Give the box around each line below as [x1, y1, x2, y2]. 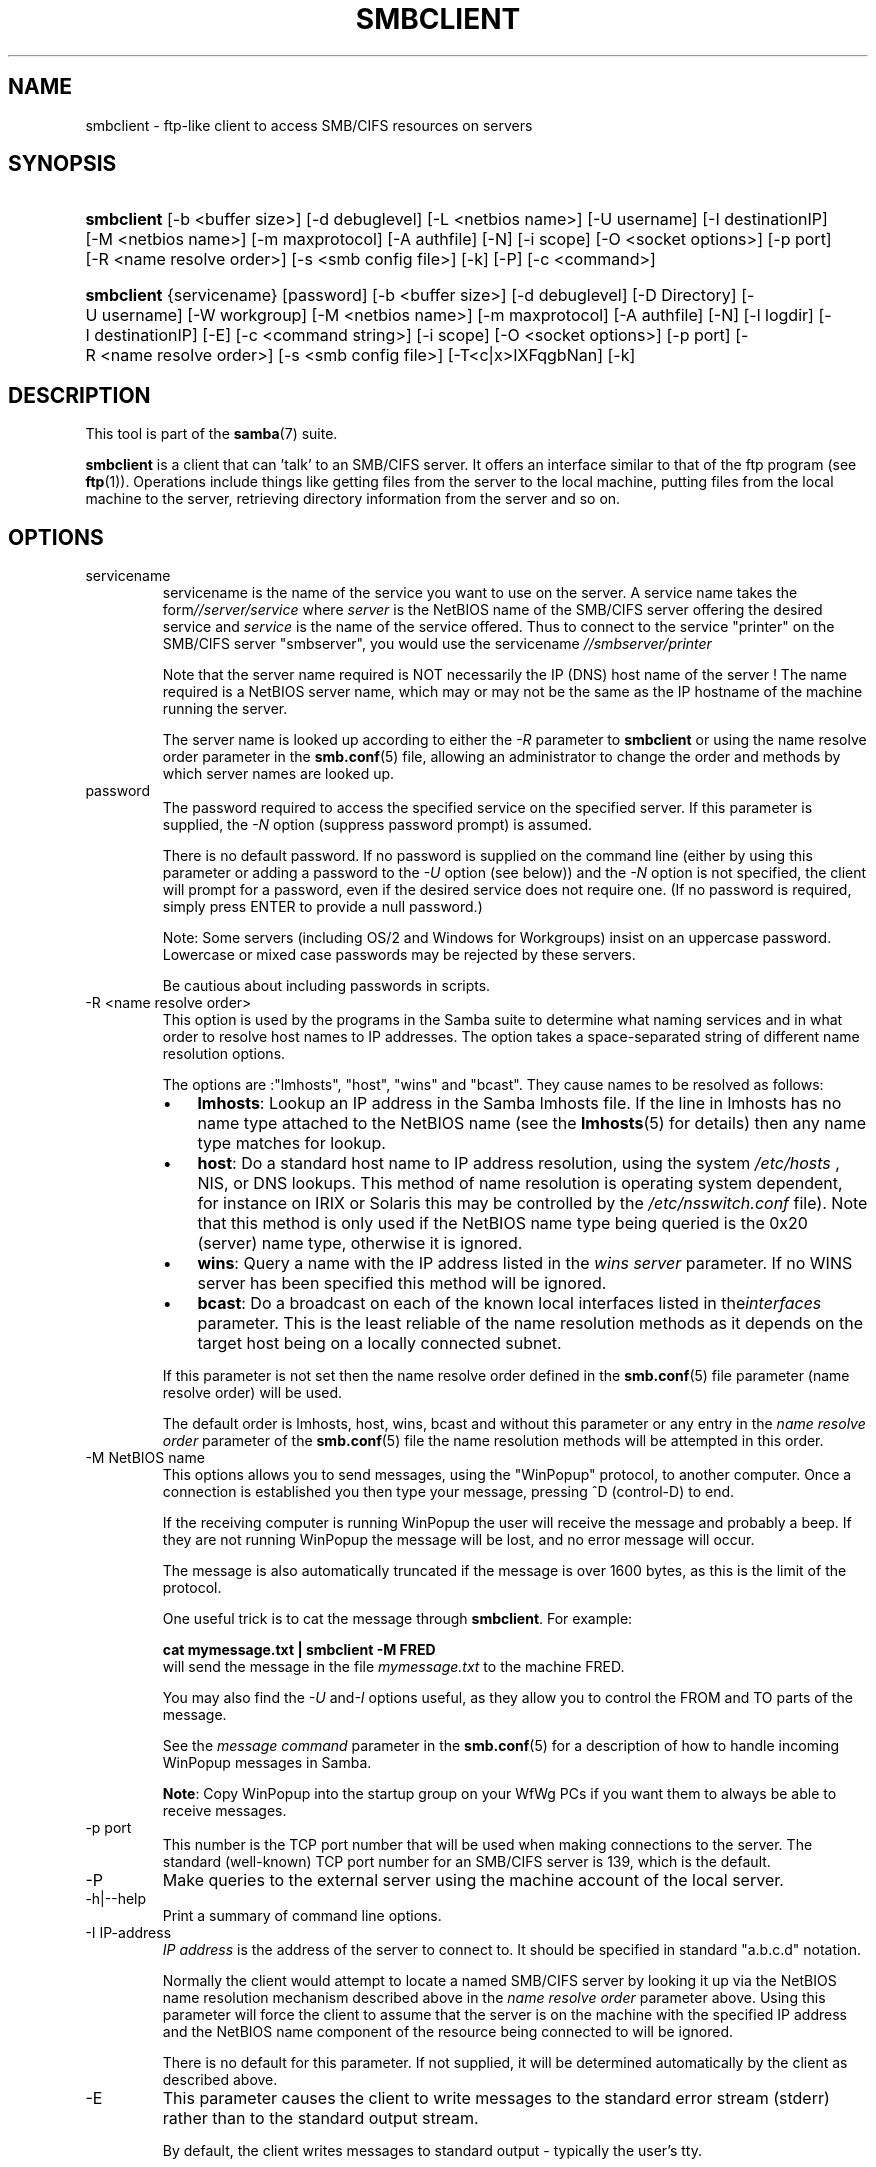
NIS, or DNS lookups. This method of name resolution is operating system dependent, [197, 1173, 843, 1194]
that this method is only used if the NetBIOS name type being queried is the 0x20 [197, 1213, 808, 1234]
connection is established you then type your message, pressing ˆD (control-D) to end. [162, 1483, 735, 1501]
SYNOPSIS [8, 151, 117, 177]
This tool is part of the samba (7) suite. [85, 425, 338, 443]
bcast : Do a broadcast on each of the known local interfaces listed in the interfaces [197, 1293, 822, 1314]
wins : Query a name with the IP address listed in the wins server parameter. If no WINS [197, 1253, 853, 1274]
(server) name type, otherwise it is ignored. [197, 1233, 523, 1254]
